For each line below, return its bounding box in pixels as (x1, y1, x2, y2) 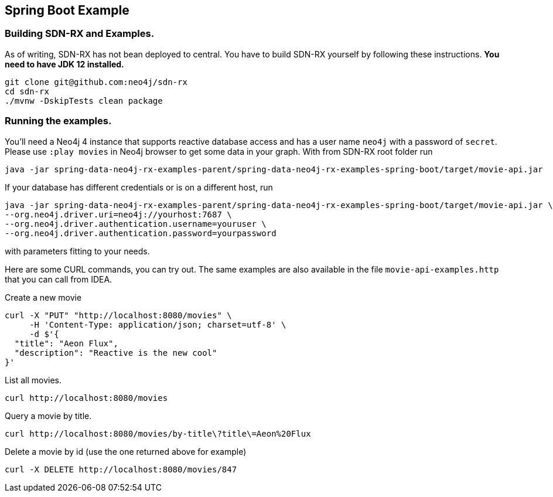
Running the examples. (5, 115, 112, 127)
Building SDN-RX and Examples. (5, 28, 155, 40)
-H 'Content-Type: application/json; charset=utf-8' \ (29, 319, 286, 329)
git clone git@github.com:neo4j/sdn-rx (5, 77, 187, 87)
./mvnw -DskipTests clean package (5, 96, 163, 105)
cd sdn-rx (5, 86, 49, 96)
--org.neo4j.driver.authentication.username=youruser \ (5, 219, 267, 229)
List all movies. (5, 375, 62, 385)
